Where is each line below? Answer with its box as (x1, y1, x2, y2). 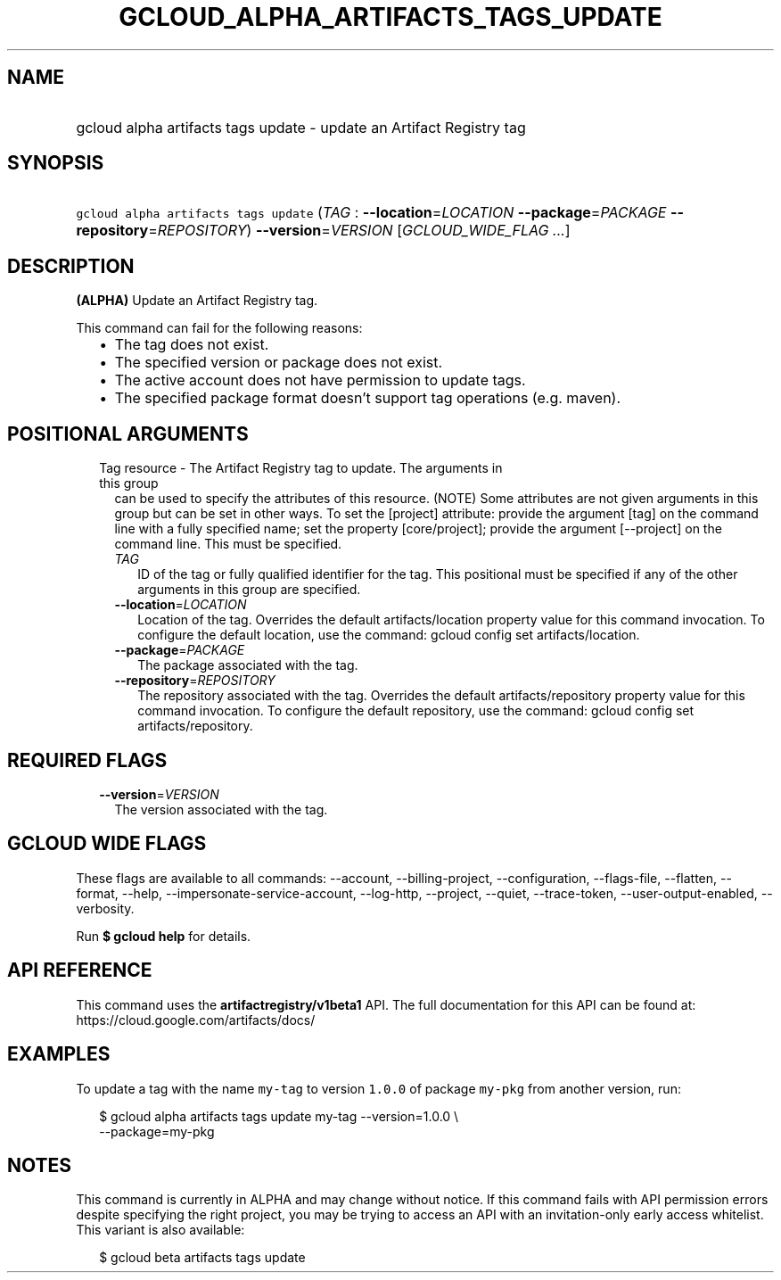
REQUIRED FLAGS (7, 748, 168, 772)
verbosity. (76, 900, 135, 916)
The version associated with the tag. (114, 801, 328, 817)
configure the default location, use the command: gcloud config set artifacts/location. (137, 627, 640, 643)
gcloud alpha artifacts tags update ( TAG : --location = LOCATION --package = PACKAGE (76, 203, 667, 222)
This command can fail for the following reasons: (76, 320, 363, 336)
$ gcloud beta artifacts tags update (99, 1250, 306, 1266)
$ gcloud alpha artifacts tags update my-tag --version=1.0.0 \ (99, 1108, 459, 1124)
